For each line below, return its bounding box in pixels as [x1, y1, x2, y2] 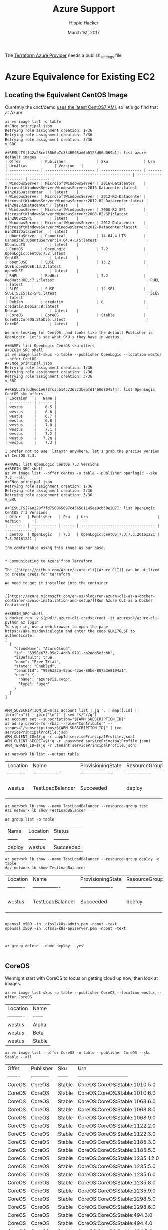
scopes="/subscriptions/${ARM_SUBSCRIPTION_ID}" [5, 725, 108, 730]
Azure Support [52, 3, 115, 15]
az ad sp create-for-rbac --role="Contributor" [5, 721, 106, 726]
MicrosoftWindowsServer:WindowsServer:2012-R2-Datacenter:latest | [5, 198, 149, 203]
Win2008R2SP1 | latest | [5, 216, 79, 221]
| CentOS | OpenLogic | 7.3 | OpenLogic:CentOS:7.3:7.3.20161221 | [5, 532, 160, 537]
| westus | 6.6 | [5, 409, 57, 414]
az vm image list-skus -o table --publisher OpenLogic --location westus [5, 352, 162, 357]
